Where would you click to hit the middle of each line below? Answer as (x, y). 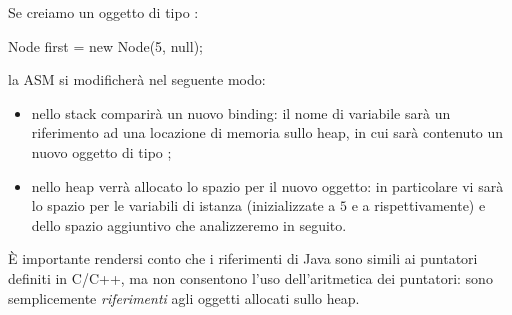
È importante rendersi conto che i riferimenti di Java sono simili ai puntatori (243, 258)
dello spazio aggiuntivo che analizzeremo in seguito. (189, 224)
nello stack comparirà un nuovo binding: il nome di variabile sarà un (241, 112)
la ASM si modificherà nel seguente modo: (137, 79)
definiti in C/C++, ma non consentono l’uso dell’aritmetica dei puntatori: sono (250, 277)
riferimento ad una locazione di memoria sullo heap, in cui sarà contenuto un (267, 132)
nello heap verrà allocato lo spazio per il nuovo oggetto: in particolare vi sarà (267, 185)
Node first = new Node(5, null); (105, 45)
